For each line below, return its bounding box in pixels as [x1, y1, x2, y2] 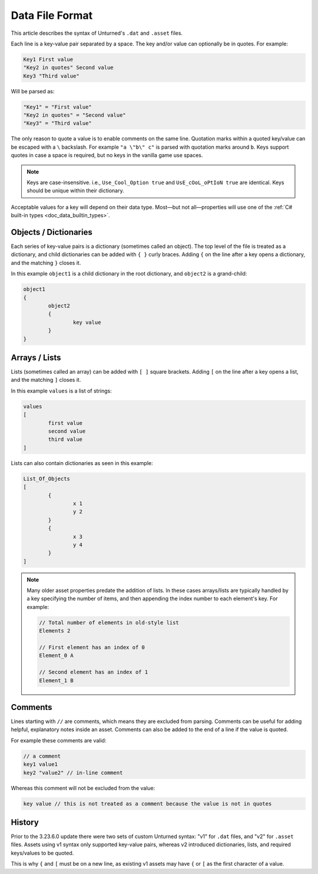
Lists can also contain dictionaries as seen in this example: [11, 459, 153, 466]
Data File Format [11, 9, 93, 22]
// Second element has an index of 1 [39, 669, 148, 676]
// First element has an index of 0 [39, 644, 145, 650]
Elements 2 [39, 627, 71, 634]
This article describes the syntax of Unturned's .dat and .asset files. [11, 30, 183, 37]
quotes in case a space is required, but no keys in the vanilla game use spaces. [11, 152, 203, 159]
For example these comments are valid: [11, 736, 107, 744]
